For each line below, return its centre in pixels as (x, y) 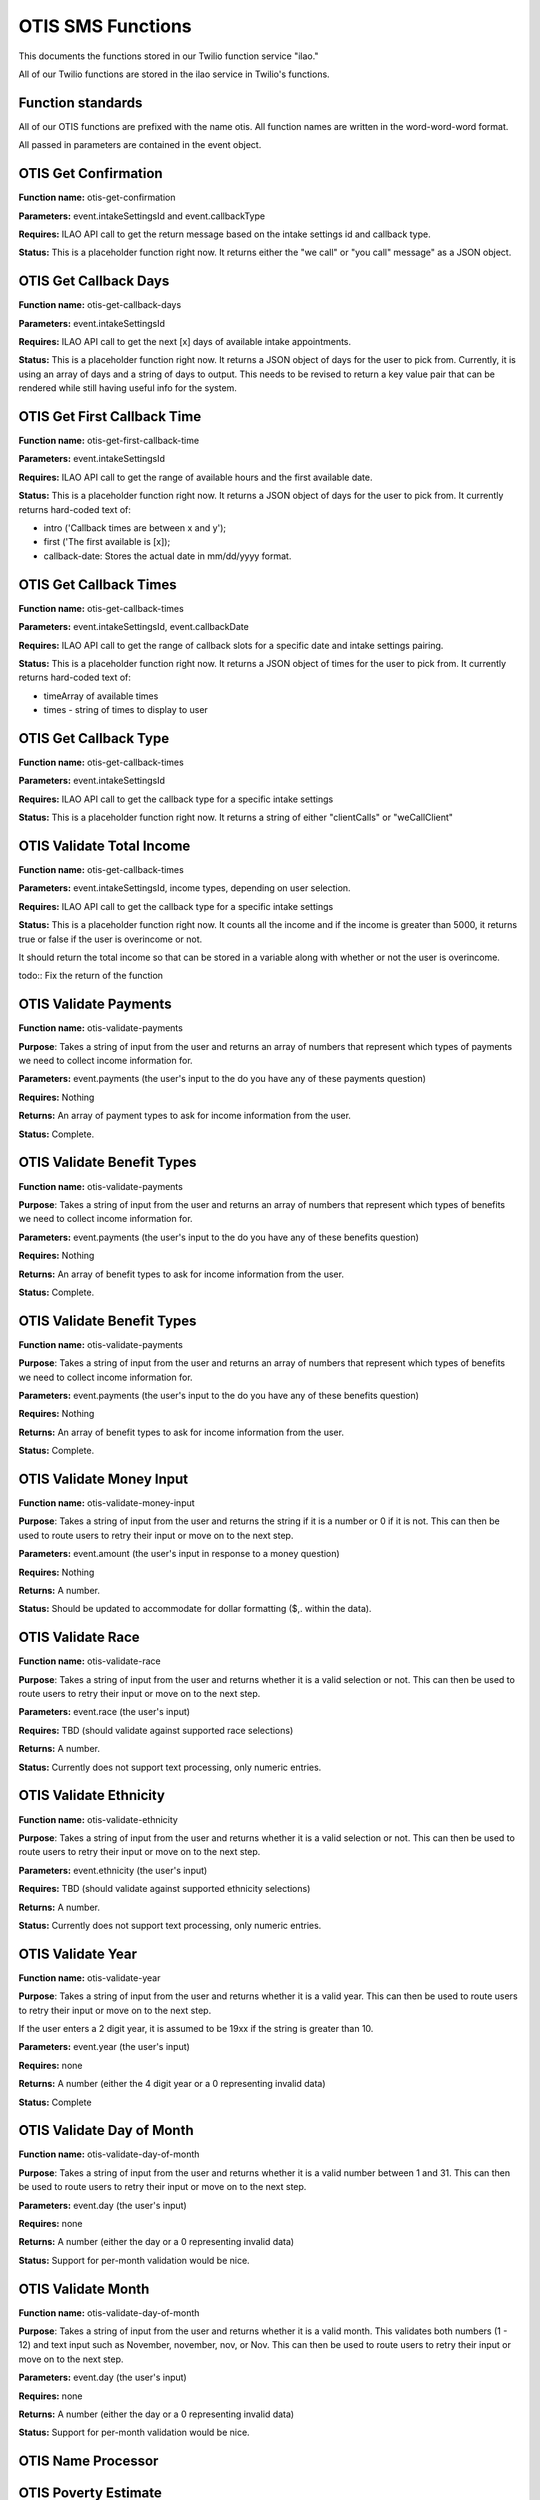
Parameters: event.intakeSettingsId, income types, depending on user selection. (184, 888)
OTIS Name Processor (88, 2461)
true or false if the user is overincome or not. (110, 939)
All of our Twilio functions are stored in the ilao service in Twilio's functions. (174, 74)
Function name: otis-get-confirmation (97, 197)
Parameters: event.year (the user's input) (104, 2047)
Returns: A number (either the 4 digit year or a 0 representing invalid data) (172, 2084)
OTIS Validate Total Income (104, 845)
